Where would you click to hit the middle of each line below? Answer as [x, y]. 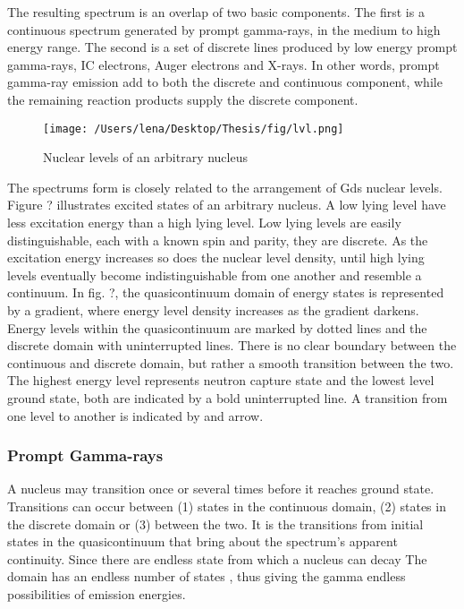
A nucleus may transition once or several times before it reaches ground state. [221, 489]
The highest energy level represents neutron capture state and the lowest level [221, 380]
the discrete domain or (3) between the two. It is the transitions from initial [215, 523]
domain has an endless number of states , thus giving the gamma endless [207, 576]
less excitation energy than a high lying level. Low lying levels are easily [204, 222]
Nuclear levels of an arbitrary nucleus [145, 157]
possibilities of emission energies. [97, 593]
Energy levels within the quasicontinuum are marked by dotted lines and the [217, 327]
